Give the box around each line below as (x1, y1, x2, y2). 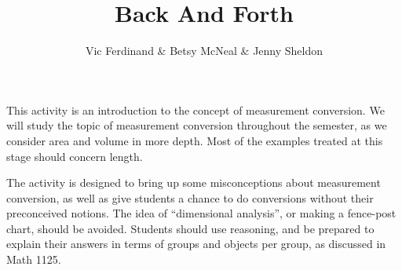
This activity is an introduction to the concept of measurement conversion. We (6, 101, 385, 118)
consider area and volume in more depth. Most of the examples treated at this (6, 132, 383, 148)
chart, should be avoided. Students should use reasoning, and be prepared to (6, 220, 375, 236)
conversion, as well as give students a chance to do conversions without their (6, 189, 374, 206)
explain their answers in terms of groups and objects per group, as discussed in (6, 235, 386, 252)
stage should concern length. (6, 148, 143, 164)
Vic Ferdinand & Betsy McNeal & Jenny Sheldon (85, 42, 323, 59)
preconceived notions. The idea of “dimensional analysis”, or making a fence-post (6, 205, 397, 221)
